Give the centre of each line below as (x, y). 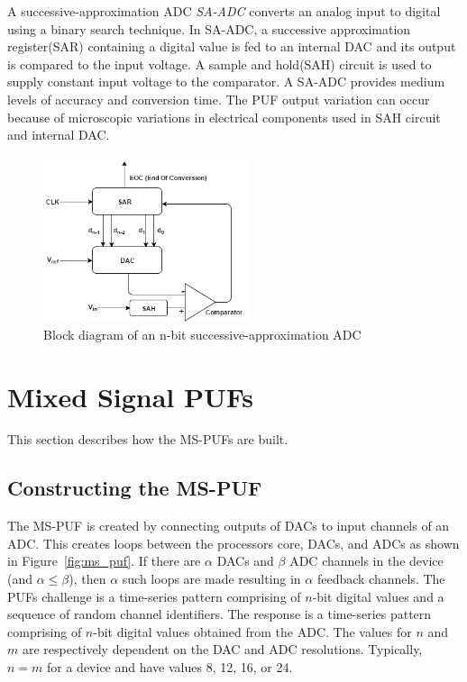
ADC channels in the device (366, 561)
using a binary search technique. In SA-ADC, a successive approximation (209, 28)
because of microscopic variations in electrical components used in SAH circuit (224, 117)
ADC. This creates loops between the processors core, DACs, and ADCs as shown (233, 543)
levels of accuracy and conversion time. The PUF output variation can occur (219, 99)
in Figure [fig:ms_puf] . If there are (104, 561)
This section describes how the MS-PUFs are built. (148, 439)
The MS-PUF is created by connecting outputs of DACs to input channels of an (229, 526)
